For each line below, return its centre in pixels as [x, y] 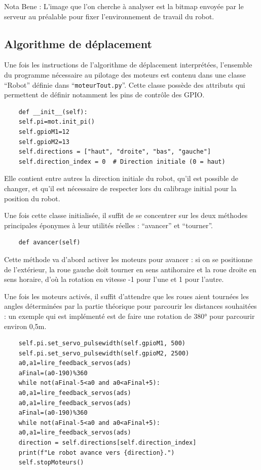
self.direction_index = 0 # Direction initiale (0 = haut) [122, 161]
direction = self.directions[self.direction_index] [107, 443]
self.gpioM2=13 [44, 142]
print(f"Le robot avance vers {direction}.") [97, 453]
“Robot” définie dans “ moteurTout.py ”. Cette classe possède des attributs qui [125, 84]
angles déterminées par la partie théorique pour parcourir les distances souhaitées [130, 306]
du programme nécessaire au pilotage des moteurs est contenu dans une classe [125, 74]
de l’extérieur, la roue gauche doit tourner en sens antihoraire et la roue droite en [130, 269]
